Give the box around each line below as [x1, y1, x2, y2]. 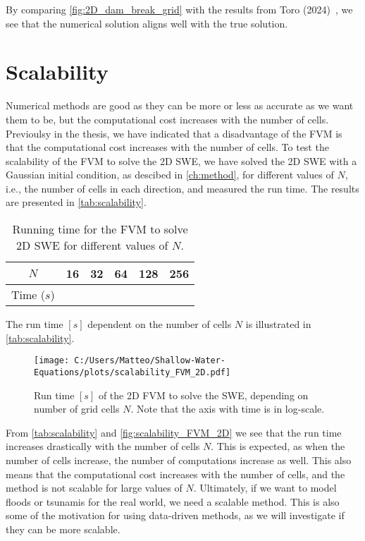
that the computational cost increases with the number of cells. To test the [6, 140, 329, 154]
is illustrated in [245, 317, 311, 332]
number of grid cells [34, 401, 120, 416]
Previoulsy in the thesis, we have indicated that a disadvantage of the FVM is [6, 126, 342, 140]
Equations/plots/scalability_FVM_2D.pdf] [34, 367, 231, 377]
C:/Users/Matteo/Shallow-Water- [74, 355, 226, 366]
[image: [34, 355, 70, 366]
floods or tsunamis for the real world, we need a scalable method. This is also [6, 494, 340, 509]
